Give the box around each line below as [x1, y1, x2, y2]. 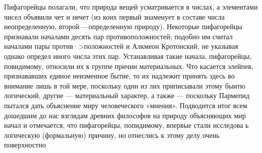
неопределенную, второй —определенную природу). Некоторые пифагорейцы [4, 21, 242, 32]
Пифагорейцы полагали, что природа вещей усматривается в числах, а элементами [4, 2, 258, 12]
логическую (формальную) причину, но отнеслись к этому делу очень [4, 129, 220, 140]
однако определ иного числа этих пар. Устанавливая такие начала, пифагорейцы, [4, 50, 252, 61]
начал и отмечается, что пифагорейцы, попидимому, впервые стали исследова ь [4, 120, 249, 130]
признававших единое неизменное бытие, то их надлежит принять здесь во [4, 70, 235, 81]
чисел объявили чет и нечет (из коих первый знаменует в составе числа [4, 11, 225, 22]
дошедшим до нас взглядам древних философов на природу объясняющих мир [4, 110, 246, 120]
